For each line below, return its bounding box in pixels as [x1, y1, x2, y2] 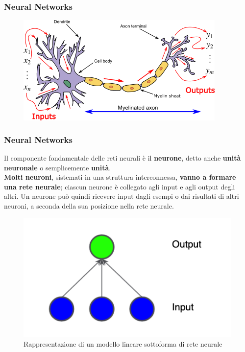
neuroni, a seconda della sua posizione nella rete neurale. [4, 201, 174, 211]
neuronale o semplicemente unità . [4, 162, 111, 172]
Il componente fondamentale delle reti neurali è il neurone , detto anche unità [4, 153, 241, 163]
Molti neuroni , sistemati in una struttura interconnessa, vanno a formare [4, 172, 236, 182]
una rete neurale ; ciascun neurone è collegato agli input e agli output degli [4, 181, 235, 191]
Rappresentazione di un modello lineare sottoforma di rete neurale [24, 338, 222, 349]
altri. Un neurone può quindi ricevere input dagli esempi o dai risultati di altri [4, 191, 239, 201]
